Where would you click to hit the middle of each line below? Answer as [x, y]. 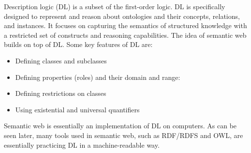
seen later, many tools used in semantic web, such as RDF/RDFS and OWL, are [124, 135]
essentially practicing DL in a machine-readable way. [82, 145]
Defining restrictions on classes [61, 93]
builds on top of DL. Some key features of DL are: [78, 44]
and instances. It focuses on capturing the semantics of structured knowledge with [125, 25]
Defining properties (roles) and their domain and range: [98, 77]
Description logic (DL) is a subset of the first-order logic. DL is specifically [115, 6]
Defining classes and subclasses [61, 60]
